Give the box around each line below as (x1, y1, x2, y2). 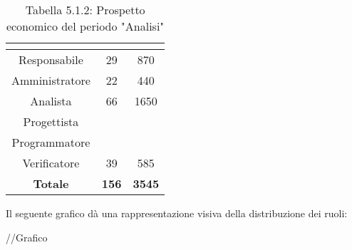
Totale (33, 175, 69, 192)
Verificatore (22, 155, 80, 171)
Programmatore (11, 134, 90, 150)
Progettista (23, 113, 79, 130)
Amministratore (11, 72, 90, 88)
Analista (30, 93, 72, 109)
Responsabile (19, 51, 83, 68)
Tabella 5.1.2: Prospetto (25, 1, 145, 18)
